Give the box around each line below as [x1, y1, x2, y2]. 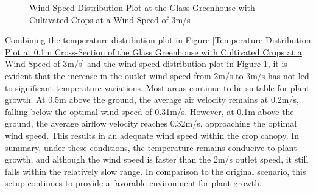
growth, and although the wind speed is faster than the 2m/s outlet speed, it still [5, 153, 309, 166]
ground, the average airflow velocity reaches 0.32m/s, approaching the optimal [5, 117, 297, 130]
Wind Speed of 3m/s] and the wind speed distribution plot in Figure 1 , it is [5, 57, 287, 70]
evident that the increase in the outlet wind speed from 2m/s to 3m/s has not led [5, 69, 309, 82]
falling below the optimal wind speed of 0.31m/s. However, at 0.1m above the [5, 105, 294, 118]
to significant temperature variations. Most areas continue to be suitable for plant [5, 81, 310, 94]
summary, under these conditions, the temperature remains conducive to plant [5, 141, 297, 153]
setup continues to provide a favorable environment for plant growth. [5, 177, 262, 189]
